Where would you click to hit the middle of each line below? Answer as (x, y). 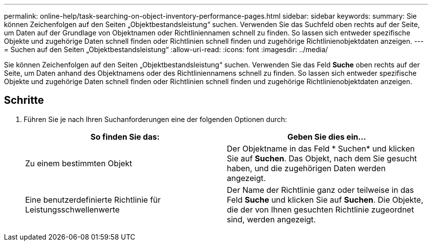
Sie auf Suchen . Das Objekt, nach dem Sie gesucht (322, 158)
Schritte (24, 100)
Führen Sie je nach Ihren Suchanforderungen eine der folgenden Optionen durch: (155, 119)
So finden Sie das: (125, 137)
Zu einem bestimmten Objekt (79, 163)
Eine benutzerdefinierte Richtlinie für (93, 199)
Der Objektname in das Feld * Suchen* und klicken (321, 148)
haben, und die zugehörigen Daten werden (306, 168)
